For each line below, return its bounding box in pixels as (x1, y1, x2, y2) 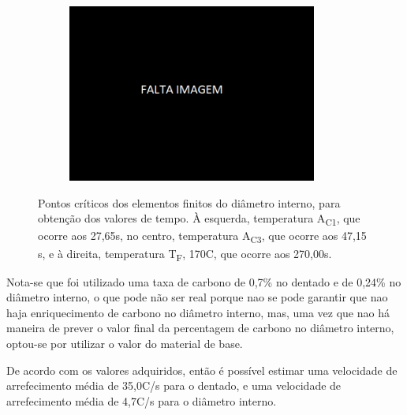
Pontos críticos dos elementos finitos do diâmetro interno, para (38, 194, 341, 211)
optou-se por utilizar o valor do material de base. (6, 335, 243, 352)
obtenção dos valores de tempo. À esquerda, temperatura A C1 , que (38, 210, 360, 229)
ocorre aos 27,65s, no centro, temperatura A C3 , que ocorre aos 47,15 (38, 227, 367, 246)
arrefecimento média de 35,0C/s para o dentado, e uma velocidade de (6, 377, 342, 394)
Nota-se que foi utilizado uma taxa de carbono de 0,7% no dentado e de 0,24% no (6, 273, 401, 290)
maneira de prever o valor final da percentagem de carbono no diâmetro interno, (6, 320, 394, 336)
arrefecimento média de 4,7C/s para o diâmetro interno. (6, 392, 277, 409)
